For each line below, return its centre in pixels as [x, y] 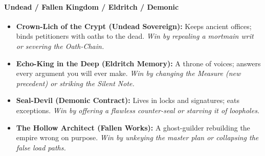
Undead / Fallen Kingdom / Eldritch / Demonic [92, 6]
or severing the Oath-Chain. [60, 46]
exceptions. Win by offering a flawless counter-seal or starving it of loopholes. [138, 110]
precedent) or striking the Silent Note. [75, 83]
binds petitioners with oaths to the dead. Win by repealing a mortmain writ [135, 36]
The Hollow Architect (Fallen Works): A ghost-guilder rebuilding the [133, 127]
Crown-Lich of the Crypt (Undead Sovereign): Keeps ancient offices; [134, 26]
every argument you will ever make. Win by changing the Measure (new [128, 73]
